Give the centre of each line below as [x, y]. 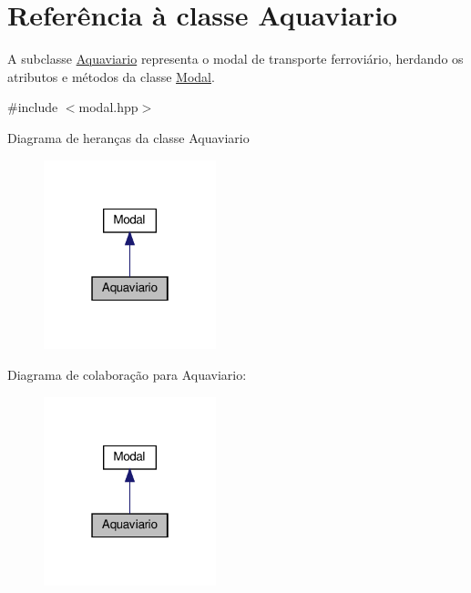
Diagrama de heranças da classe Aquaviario [128, 137]
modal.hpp [108, 107]
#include [33, 107]
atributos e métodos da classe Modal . [111, 76]
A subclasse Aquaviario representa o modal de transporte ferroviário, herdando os [235, 59]
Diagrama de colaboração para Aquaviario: [127, 374]
